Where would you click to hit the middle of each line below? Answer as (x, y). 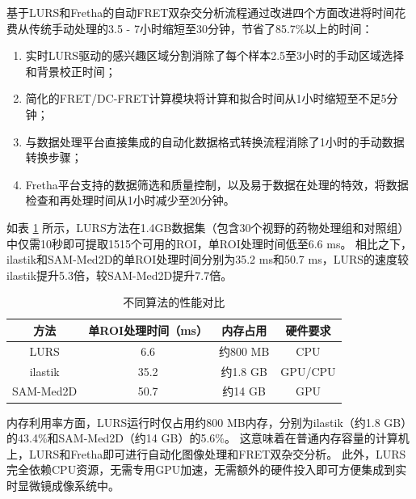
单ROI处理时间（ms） (148, 330)
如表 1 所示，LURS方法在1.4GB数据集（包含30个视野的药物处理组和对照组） (208, 227)
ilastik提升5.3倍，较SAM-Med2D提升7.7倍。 (120, 275)
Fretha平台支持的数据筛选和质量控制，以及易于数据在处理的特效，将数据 (217, 184)
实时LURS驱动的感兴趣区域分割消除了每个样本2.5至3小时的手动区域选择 (215, 55)
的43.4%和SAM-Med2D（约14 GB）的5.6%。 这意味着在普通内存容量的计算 (202, 438)
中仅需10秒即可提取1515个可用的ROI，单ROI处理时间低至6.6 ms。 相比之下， (210, 243)
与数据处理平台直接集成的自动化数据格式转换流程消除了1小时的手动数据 (215, 141)
